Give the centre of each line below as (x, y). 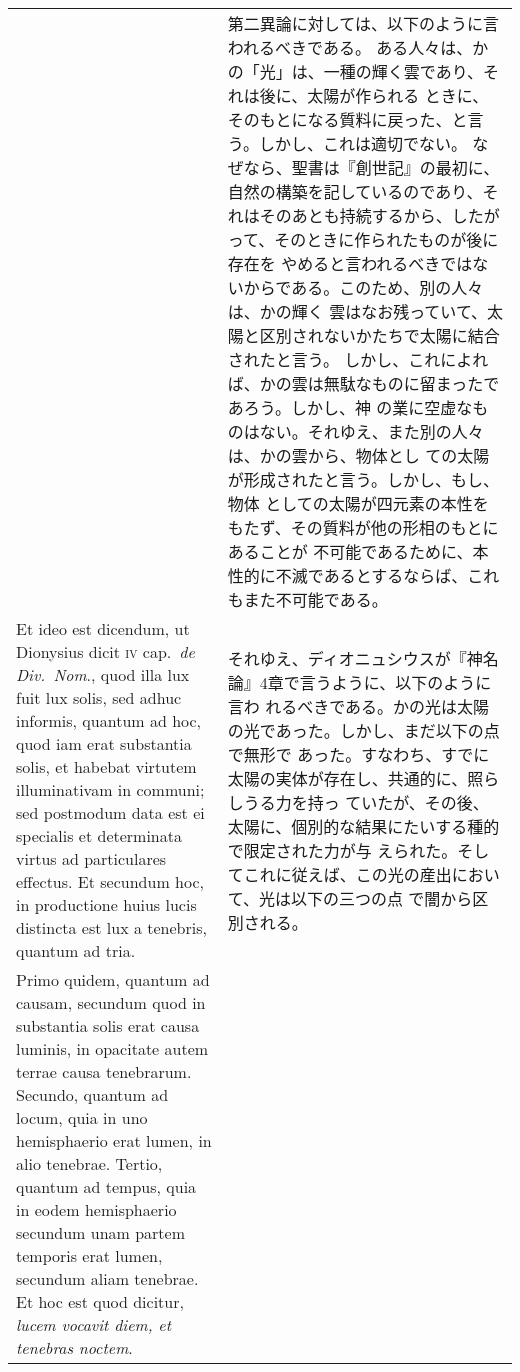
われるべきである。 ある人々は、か (358, 47)
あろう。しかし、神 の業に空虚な (350, 407)
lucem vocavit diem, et (94, 1324)
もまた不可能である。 (307, 599)
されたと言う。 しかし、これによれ (358, 359)
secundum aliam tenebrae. (107, 1278)
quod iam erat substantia (104, 743)
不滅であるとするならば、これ (387, 575)
